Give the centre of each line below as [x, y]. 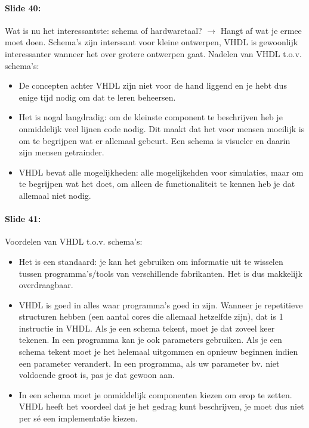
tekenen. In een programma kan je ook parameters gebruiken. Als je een [150, 340]
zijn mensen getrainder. [61, 152]
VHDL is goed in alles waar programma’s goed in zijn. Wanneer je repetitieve [161, 304]
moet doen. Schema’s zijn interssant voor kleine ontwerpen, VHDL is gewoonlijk [152, 42]
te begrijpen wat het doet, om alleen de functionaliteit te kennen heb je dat [157, 184]
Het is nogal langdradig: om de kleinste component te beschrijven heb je [151, 117]
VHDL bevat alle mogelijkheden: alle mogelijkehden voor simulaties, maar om [161, 172]
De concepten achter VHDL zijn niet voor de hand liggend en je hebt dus [153, 85]
